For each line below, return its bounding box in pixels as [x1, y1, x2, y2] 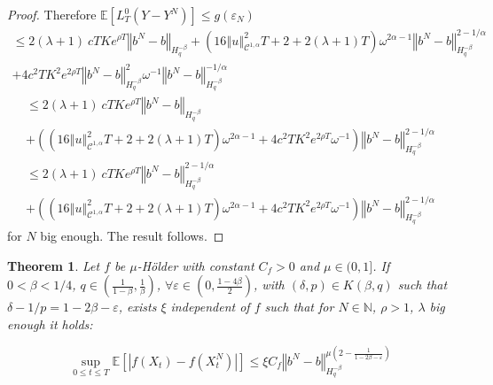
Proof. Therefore [7, 5, 97, 23]
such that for [264, 297, 334, 316]
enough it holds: [7, 314, 93, 333]
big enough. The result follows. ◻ [40, 226, 224, 244]
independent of [170, 297, 250, 316]
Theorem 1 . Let [7, 256, 100, 274]
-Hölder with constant [137, 256, 254, 274]
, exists [118, 297, 157, 316]
